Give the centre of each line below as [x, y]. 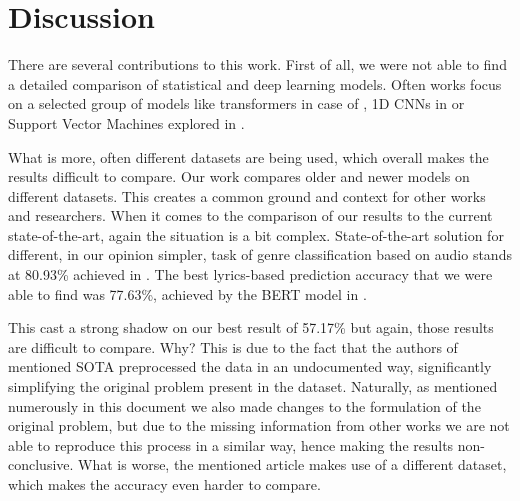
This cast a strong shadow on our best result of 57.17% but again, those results [251, 327]
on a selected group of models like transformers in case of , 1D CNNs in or [236, 103]
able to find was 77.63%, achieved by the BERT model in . [187, 293]
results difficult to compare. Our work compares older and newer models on [239, 176]
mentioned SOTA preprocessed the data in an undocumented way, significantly [250, 366]
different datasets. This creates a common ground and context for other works [247, 195]
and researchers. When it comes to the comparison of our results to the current [250, 215]
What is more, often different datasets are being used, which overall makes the [248, 156]
